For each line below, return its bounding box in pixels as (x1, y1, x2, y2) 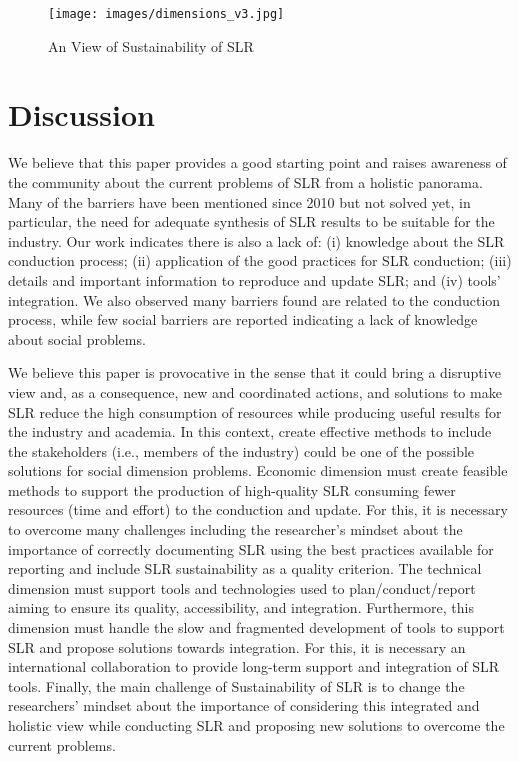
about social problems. (8, 328, 146, 349)
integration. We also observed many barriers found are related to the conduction (8, 289, 501, 310)
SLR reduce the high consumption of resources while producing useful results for (8, 401, 502, 422)
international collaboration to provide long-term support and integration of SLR (8, 656, 500, 677)
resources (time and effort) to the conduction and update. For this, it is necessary (8, 499, 508, 520)
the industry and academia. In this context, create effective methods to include (8, 421, 492, 442)
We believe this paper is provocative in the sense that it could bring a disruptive (8, 362, 501, 383)
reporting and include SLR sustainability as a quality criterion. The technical (8, 558, 482, 579)
